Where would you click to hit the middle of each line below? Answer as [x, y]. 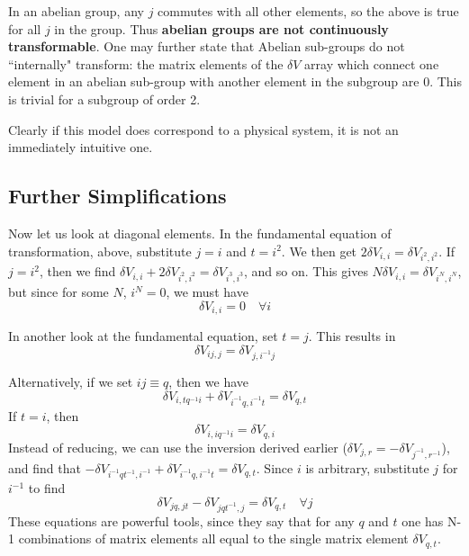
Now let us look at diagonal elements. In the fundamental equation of [200, 233]
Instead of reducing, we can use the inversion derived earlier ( [178, 447]
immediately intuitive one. [81, 147]
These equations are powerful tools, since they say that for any [181, 520]
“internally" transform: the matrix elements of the [146, 63]
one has [423, 520]
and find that [45, 467]
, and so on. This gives [306, 271]
